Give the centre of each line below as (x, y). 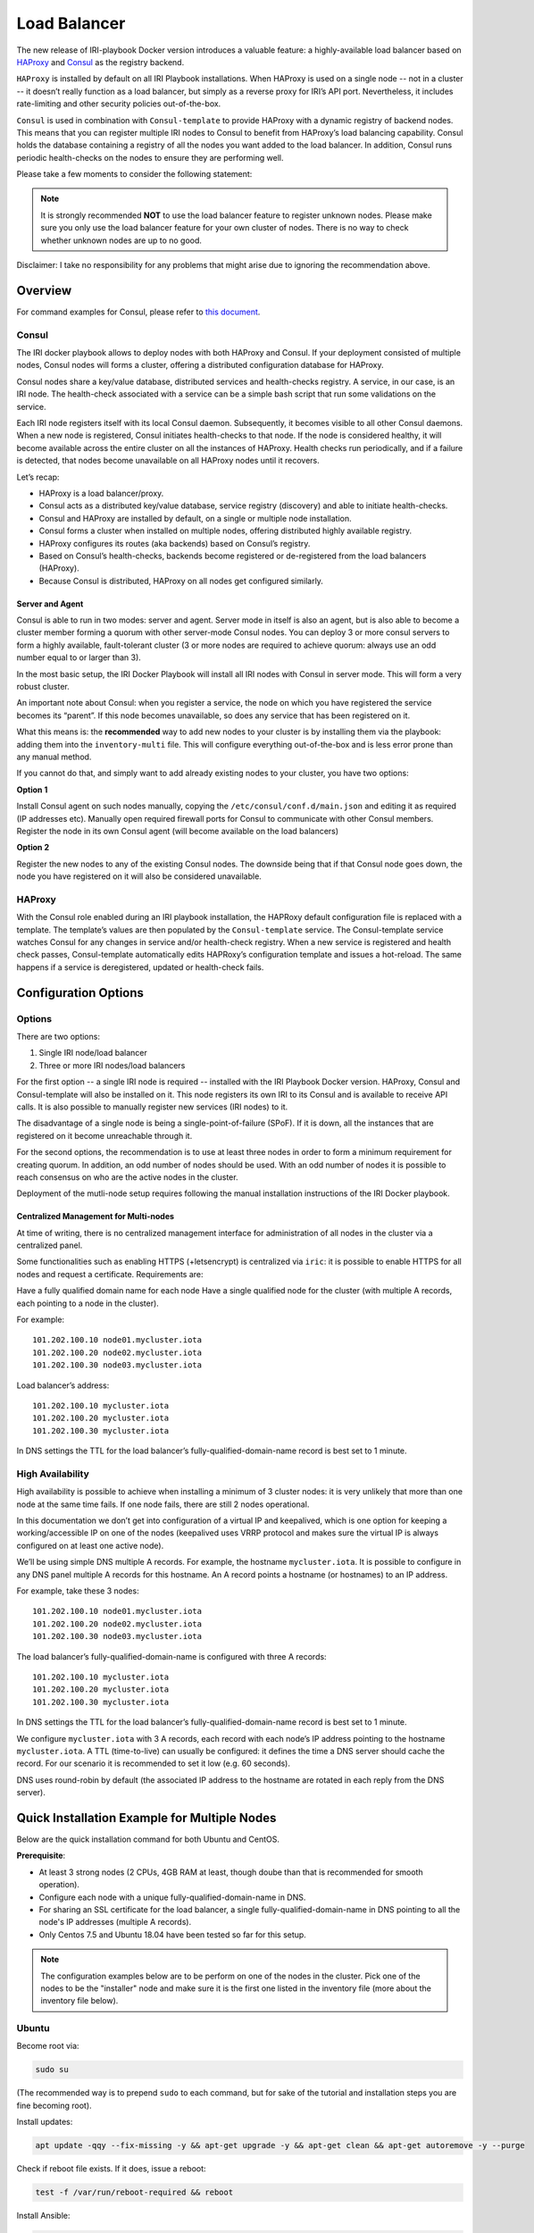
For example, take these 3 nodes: (78, 1591)
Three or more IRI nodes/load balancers (112, 1065)
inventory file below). (79, 2001)
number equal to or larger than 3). (79, 657)
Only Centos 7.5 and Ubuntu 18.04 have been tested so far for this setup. (173, 1935)
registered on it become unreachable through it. (104, 1135)
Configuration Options (80, 993)
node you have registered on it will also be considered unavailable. (139, 876)
